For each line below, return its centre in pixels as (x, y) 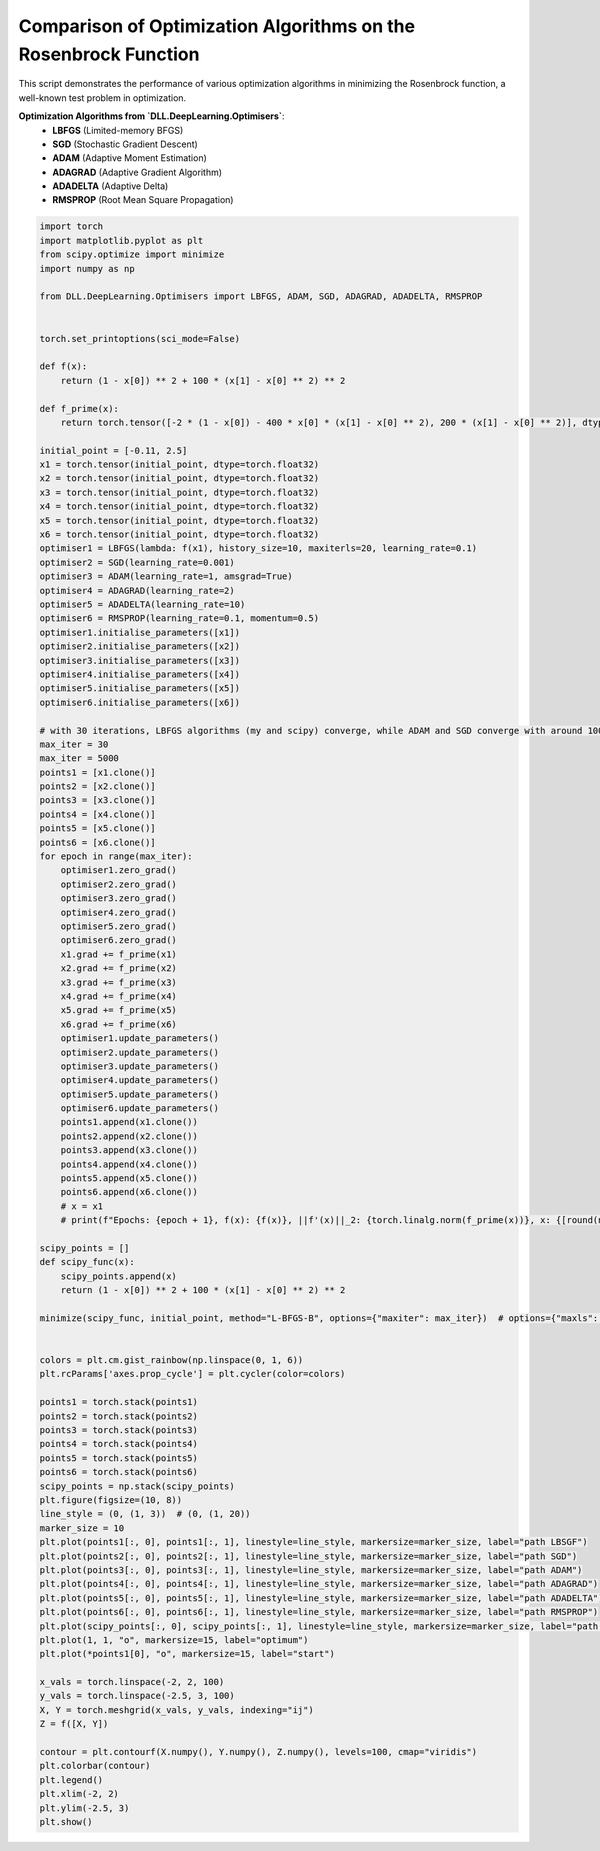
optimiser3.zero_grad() (118, 898)
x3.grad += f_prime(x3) (118, 982)
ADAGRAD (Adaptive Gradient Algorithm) (137, 172)
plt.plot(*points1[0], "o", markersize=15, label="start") (187, 1654)
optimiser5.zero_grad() (118, 926)
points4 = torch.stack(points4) (119, 1444)
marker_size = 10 (82, 1528)
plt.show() (66, 1821)
